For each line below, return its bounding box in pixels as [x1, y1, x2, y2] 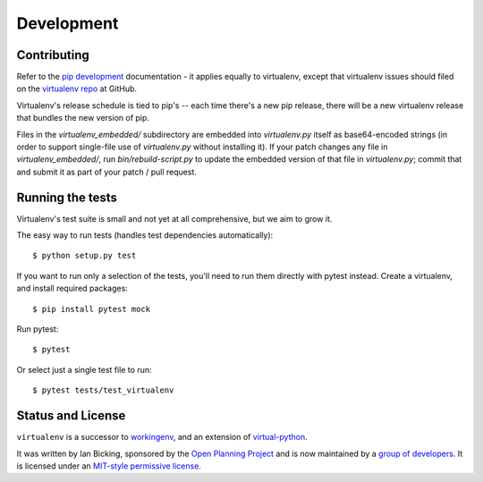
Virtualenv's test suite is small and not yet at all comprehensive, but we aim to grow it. [16, 213, 333, 224]
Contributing [16, 47, 89, 63]
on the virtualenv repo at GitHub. [16, 83, 138, 94]
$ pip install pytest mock [32, 304, 151, 314]
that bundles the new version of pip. [16, 113, 149, 123]
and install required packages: [16, 283, 129, 294]
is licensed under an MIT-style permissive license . [16, 461, 201, 471]
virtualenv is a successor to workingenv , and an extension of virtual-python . [16, 432, 308, 443]
